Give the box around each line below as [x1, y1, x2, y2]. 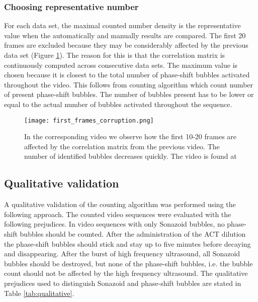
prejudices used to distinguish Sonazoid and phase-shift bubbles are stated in [4, 277, 241, 288]
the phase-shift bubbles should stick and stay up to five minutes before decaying [4, 238, 251, 249]
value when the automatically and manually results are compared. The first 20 [4, 30, 246, 40]
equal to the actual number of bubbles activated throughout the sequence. [4, 98, 232, 109]
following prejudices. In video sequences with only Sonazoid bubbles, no [4, 219, 225, 229]
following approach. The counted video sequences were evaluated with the [4, 209, 231, 219]
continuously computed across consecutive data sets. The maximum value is [4, 59, 238, 70]
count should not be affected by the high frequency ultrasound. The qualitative [4, 268, 248, 278]
